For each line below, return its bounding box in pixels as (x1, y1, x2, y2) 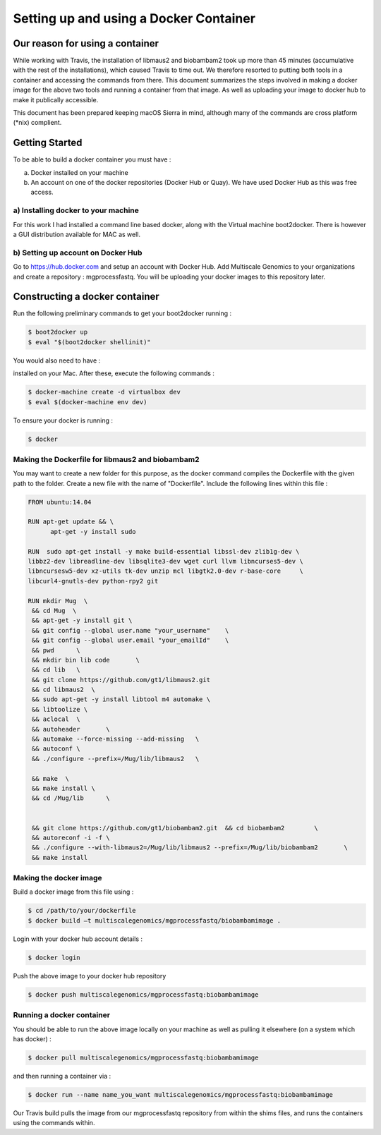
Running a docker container (13, 1010, 111, 1020)
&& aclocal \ (32, 715, 80, 723)
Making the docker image (13, 873, 102, 883)
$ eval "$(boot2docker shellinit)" (28, 338, 151, 346)
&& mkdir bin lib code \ (32, 656, 140, 664)
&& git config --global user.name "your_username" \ (32, 626, 229, 634)
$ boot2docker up (28, 328, 88, 336)
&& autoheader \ (32, 725, 111, 733)
